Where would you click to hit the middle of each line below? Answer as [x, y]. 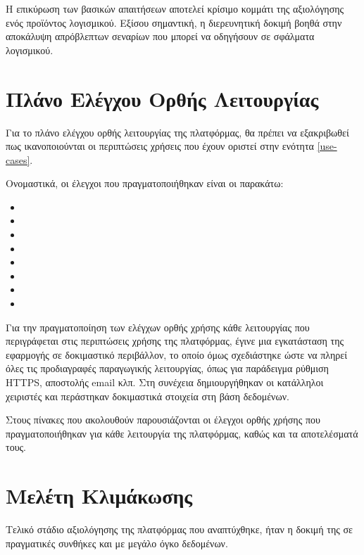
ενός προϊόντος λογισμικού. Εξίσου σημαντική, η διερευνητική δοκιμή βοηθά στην [174, 22]
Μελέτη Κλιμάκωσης [99, 496]
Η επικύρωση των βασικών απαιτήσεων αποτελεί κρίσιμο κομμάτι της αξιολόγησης [175, 8]
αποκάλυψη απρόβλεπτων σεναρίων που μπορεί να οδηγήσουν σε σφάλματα [160, 36]
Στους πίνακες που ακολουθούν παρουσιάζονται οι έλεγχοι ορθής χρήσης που [163, 420]
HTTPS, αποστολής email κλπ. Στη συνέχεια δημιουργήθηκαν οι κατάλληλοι [165, 382]
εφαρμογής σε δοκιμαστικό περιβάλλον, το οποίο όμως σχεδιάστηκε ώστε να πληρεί [176, 354]
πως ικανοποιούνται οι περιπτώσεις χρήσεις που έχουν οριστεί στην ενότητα [160, 146]
